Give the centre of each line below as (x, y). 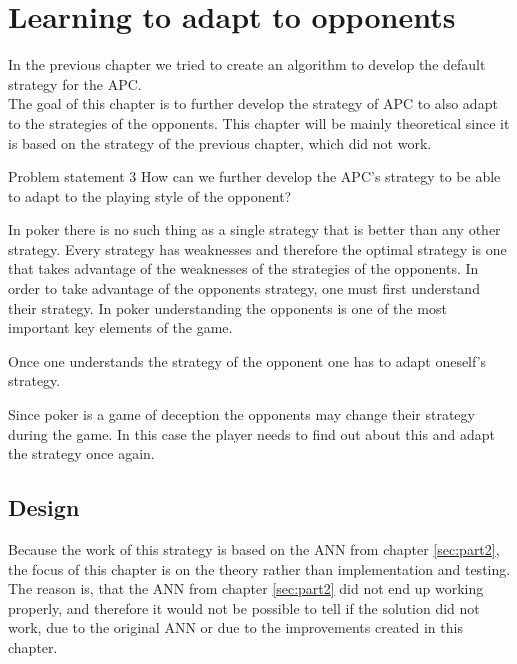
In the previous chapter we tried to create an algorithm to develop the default (247, 64)
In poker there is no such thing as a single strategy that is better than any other (254, 229)
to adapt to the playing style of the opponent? (150, 195)
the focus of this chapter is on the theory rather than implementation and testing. (259, 568)
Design (44, 507)
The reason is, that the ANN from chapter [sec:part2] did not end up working (246, 588)
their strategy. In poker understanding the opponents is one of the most (227, 307)
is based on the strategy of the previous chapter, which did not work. (220, 142)
